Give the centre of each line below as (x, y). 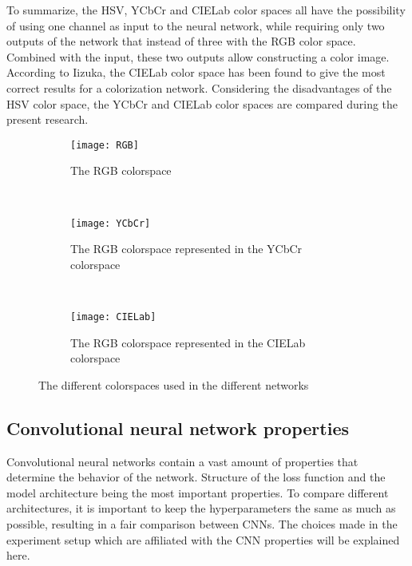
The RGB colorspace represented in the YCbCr (186, 249)
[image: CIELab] (113, 317)
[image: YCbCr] (111, 223)
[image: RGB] (105, 145)
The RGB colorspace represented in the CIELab (188, 342)
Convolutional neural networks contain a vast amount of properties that (182, 461)
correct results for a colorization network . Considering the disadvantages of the (199, 87)
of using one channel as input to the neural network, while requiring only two (196, 25)
